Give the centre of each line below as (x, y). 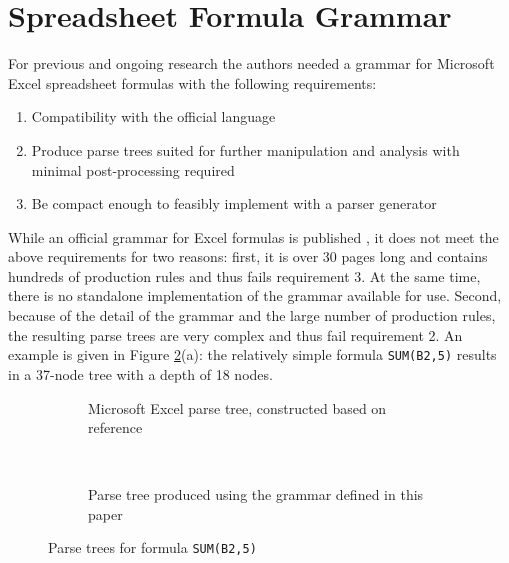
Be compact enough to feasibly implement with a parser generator (234, 203)
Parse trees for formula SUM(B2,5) (152, 547)
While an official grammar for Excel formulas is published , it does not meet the (253, 236)
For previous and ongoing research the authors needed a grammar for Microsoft (251, 63)
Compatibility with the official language (153, 116)
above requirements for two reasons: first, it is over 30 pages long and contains (248, 256)
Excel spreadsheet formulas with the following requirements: (192, 82)
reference (115, 427)
